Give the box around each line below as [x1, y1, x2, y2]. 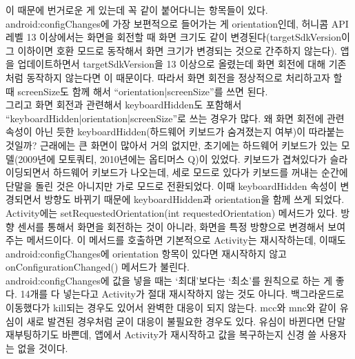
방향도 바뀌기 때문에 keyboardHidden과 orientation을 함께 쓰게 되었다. [44, 192, 345, 206]
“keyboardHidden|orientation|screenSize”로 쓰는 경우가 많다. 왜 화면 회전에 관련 [6, 110, 345, 125]
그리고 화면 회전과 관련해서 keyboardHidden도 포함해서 [6, 97, 242, 112]
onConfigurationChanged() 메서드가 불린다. [6, 260, 190, 274]
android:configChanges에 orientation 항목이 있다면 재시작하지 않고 [6, 246, 287, 260]
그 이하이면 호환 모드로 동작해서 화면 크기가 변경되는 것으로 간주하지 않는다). [6, 43, 337, 57]
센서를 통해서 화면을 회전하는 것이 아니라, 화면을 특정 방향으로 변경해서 [17, 219, 325, 233]
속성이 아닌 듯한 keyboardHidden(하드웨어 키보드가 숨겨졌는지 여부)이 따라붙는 [6, 124, 345, 139]
